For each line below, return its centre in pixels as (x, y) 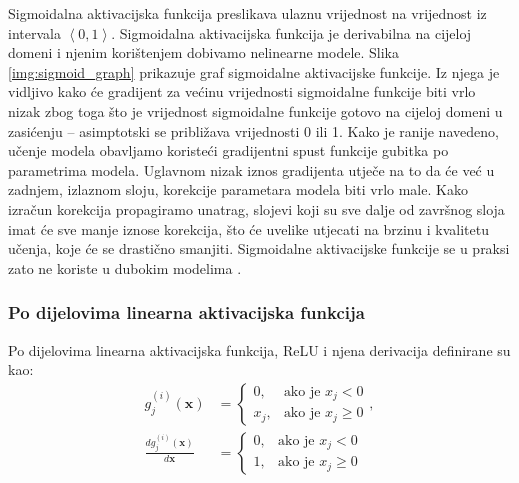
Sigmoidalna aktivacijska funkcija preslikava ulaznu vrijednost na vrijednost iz (247, 13)
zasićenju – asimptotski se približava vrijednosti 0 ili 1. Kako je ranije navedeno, (253, 130)
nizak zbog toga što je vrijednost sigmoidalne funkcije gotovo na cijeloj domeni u (255, 110)
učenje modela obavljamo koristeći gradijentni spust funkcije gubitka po (228, 150)
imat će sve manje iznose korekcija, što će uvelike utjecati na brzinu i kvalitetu (248, 228)
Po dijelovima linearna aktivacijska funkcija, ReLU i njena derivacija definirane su (259, 349)
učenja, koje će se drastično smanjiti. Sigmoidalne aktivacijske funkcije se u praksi (259, 248)
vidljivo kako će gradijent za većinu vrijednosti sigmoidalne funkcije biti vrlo (242, 91)
